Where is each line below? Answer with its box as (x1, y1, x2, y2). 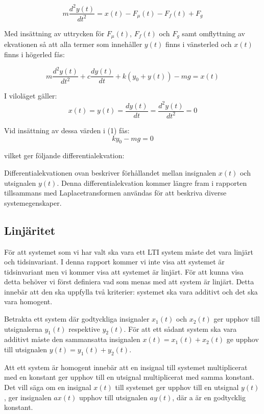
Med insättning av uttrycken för (4, 28, 105, 38)
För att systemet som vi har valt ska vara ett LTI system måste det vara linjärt (4, 246, 254, 257)
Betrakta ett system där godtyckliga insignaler (4, 313, 150, 324)
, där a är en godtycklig (172, 392, 246, 402)
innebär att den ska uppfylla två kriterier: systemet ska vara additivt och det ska (4, 286, 258, 297)
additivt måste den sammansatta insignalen (4, 334, 140, 345)
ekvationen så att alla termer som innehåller (4, 39, 142, 50)
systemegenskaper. (4, 197, 62, 208)
